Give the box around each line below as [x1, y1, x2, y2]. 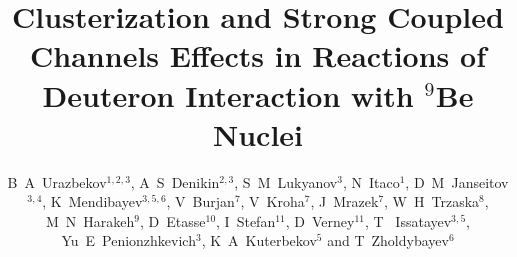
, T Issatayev [365, 210, 452, 231]
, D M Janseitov [405, 171, 509, 192]
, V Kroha [240, 191, 305, 212]
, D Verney [285, 210, 355, 231]
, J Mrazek [310, 191, 379, 212]
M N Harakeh [45, 210, 135, 231]
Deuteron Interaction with [42, 74, 414, 115]
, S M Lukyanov [234, 171, 338, 192]
